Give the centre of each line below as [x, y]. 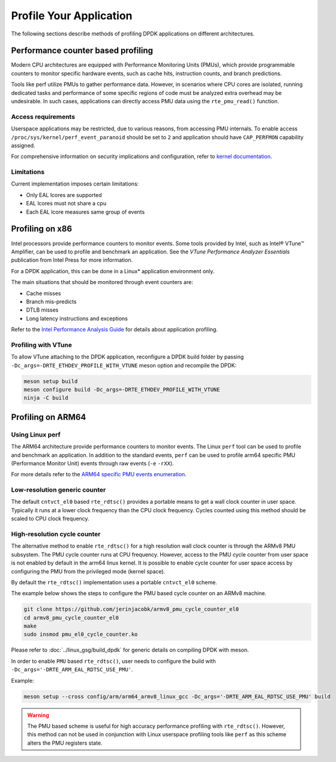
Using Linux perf [36, 434]
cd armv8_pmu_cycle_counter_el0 [71, 618]
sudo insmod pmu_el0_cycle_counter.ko [81, 634]
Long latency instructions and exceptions [77, 318]
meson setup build [51, 381]
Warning [38, 715]
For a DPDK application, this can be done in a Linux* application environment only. [113, 271]
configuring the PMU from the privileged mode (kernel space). [88, 571]
